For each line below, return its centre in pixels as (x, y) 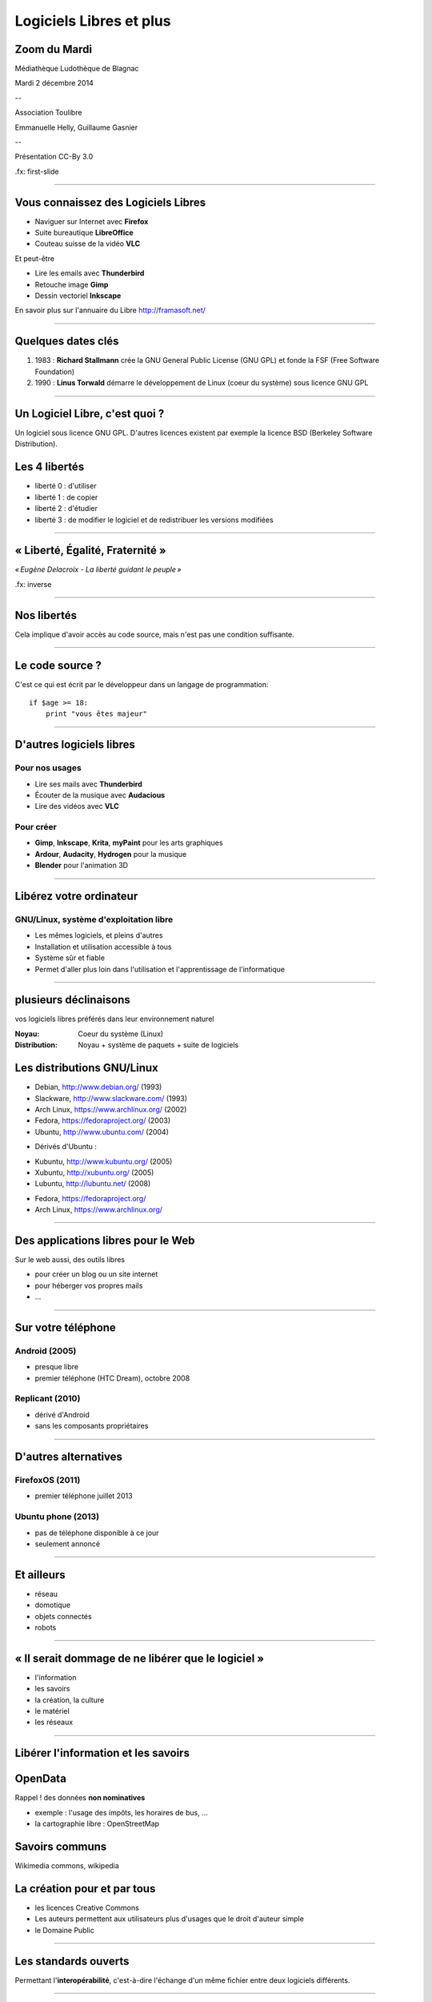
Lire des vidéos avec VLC (77, 806)
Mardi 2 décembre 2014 (54, 83)
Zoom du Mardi (53, 49)
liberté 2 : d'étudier (66, 509)
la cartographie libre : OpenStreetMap (97, 1824)
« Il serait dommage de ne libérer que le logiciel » (139, 1658)
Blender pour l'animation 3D (81, 866)
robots (46, 1627)
